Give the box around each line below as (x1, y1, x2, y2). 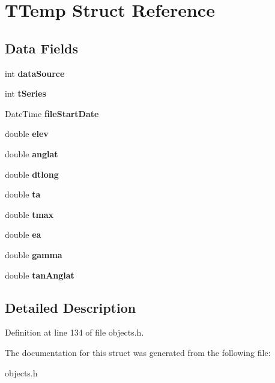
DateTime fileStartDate (5, 107, 99, 119)
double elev (5, 127, 49, 140)
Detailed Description (5, 298, 136, 316)
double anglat (5, 147, 58, 160)
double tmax (5, 208, 54, 220)
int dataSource (5, 67, 65, 79)
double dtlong (5, 167, 59, 180)
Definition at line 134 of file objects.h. (5, 326, 144, 339)
